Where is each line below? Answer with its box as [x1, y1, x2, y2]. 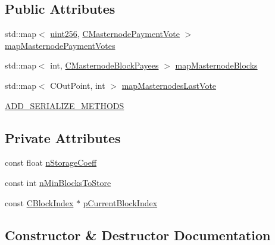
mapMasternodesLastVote [121, 79, 217, 91]
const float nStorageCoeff [5, 156, 97, 169]
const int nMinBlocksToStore [5, 176, 111, 188]
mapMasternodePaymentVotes [5, 39, 115, 51]
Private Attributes [5, 128, 121, 147]
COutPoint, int [50, 79, 105, 91]
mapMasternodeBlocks [175, 59, 258, 72]
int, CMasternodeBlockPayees [50, 59, 159, 72]
